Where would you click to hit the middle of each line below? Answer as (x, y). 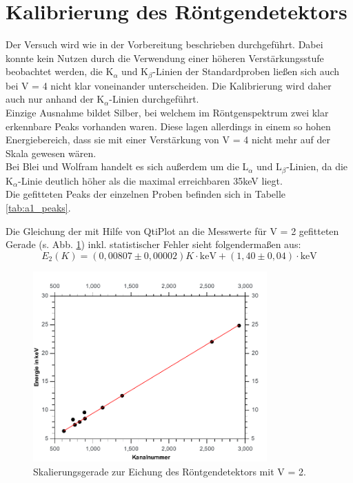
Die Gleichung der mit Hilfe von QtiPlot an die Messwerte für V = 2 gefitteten (172, 230)
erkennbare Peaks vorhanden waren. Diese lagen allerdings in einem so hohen (168, 126)
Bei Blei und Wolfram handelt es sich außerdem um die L (127, 166)
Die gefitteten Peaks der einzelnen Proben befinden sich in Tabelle (146, 194)
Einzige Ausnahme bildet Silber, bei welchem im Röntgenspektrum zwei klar (167, 112)
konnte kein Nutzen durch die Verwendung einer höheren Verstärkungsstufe (165, 58)
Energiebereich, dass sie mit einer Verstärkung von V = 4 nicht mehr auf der (168, 140)
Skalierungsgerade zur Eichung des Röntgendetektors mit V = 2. (170, 471)
